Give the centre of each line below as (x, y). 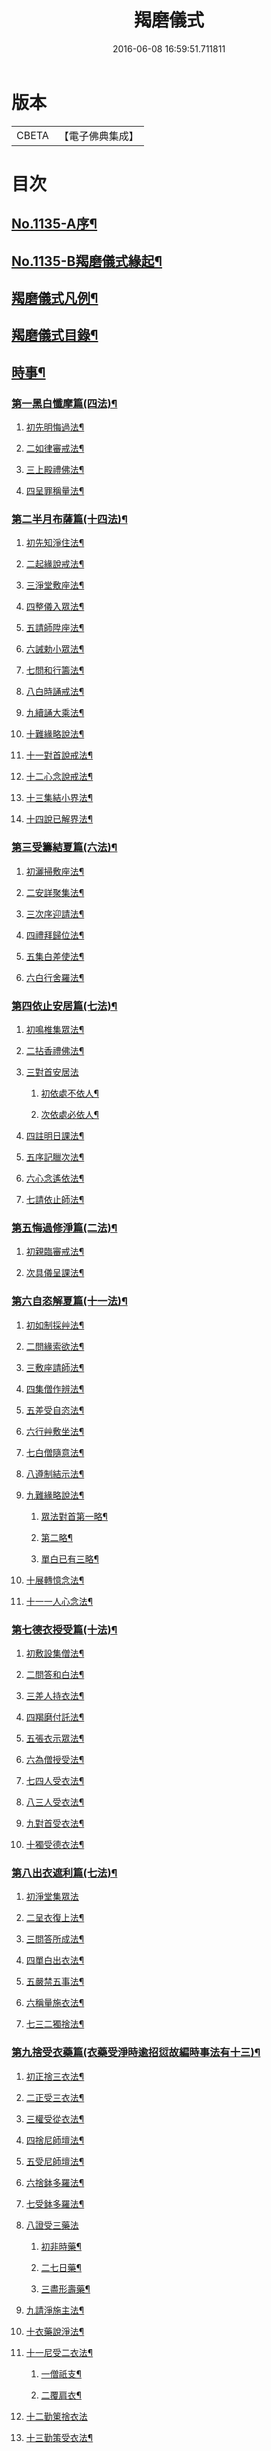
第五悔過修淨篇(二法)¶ (64, 1228)
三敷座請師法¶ (55, 1367)
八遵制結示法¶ (55, 1473)
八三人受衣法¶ (55, 1802)
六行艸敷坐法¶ (55, 1431)
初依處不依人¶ (70, 1093)
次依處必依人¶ (70, 1115)
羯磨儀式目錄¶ (55, 335)
